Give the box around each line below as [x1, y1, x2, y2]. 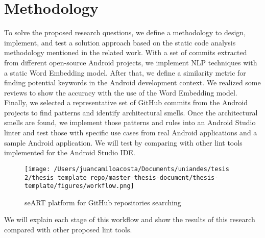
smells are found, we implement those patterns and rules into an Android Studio [4, 117, 256, 128]
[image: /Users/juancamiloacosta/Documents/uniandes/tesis [25, 165, 229, 173]
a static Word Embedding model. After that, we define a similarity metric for [4, 67, 246, 78]
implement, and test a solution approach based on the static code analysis [4, 37, 236, 47]
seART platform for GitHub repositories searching [25, 197, 181, 207]
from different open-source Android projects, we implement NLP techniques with [4, 57, 257, 67]
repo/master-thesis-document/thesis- [90, 174, 219, 181]
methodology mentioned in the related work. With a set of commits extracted [4, 47, 247, 58]
